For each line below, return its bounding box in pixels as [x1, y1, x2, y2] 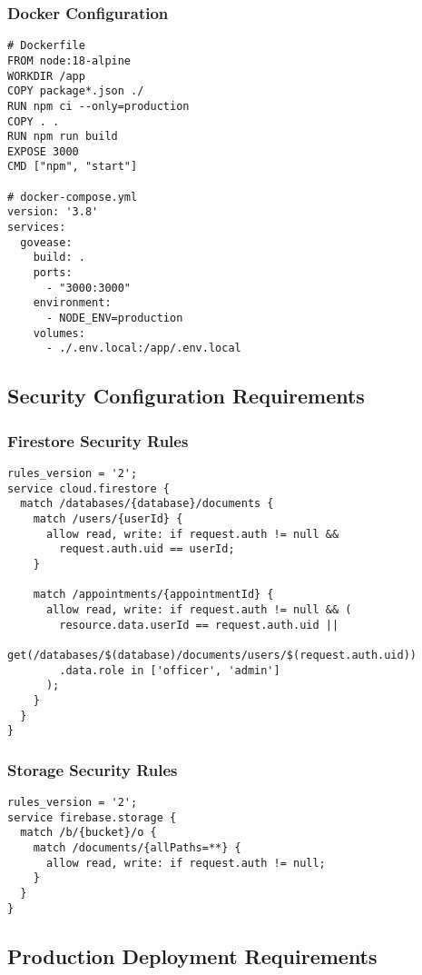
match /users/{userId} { [33, 512, 183, 525]
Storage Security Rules [7, 758, 178, 781]
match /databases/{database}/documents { [20, 497, 274, 511]
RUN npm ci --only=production [7, 99, 190, 113]
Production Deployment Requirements [7, 941, 378, 970]
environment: [33, 296, 112, 310]
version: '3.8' [7, 205, 99, 219]
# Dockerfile [7, 39, 85, 53]
